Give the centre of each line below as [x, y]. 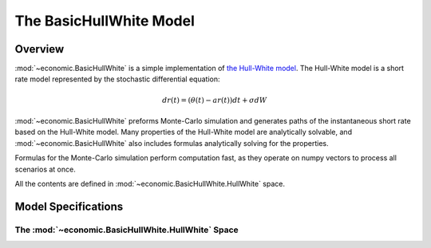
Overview [40, 49]
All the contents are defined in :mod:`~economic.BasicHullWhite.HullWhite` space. [150, 183]
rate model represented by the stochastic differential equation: [117, 79]
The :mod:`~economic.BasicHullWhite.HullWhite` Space [127, 230]
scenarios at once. [45, 169]
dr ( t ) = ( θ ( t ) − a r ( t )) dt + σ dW [215, 100]
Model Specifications [69, 206]
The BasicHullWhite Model [105, 21]
